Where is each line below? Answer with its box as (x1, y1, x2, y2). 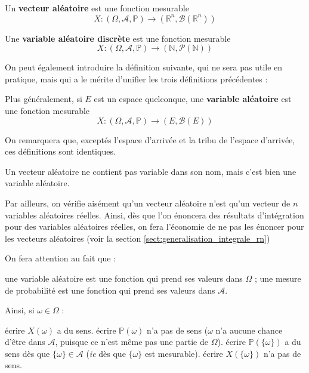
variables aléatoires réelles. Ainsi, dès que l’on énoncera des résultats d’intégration (5, 208, 304, 221)
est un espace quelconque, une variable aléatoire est (94, 93, 292, 105)
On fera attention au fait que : (5, 252, 116, 264)
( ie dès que (86, 347, 126, 359)
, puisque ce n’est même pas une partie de (55, 335, 208, 348)
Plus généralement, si (5, 93, 82, 105)
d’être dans (5, 335, 45, 348)
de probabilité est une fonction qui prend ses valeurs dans (5, 283, 215, 296)
